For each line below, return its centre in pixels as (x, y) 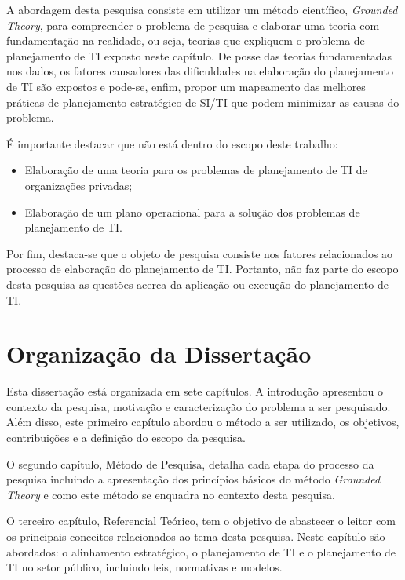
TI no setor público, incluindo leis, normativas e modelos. (144, 567)
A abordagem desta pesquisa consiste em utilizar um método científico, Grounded (202, 9)
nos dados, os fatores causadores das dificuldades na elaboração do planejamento (200, 71)
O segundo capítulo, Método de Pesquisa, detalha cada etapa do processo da (190, 463)
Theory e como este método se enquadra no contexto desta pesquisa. (171, 494)
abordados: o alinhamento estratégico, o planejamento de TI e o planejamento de (201, 551)
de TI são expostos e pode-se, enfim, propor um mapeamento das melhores (186, 86)
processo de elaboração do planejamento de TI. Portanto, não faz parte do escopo (202, 269)
